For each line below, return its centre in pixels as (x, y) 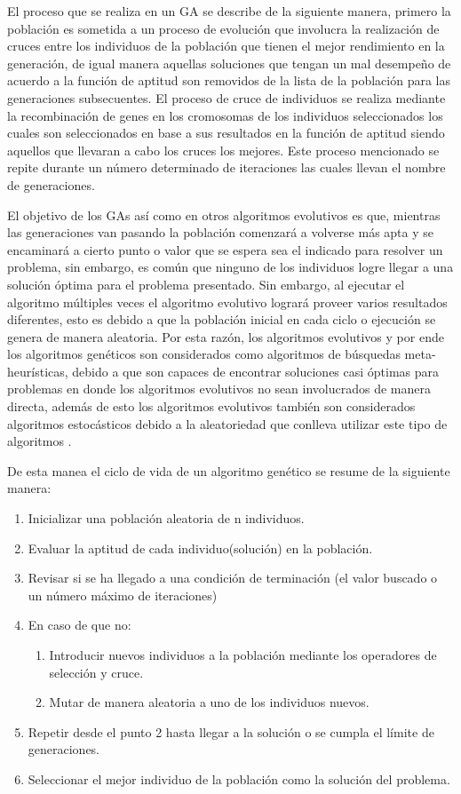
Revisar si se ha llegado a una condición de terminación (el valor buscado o (233, 578)
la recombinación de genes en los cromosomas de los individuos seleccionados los (225, 115)
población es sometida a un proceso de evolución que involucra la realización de (223, 28)
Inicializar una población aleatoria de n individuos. (166, 518)
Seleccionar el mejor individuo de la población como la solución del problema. (239, 778)
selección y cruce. (96, 672)
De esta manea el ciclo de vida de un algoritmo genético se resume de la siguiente (229, 470)
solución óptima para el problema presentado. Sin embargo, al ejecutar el (206, 284)
